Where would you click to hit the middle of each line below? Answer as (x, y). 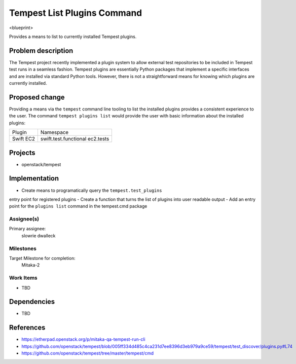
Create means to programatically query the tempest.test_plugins (92, 190)
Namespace (54, 132)
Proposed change (37, 97)
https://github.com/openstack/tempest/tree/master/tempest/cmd (88, 353)
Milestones (23, 248)
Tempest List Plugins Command (76, 13)
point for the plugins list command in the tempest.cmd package (78, 206)
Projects (22, 153)
